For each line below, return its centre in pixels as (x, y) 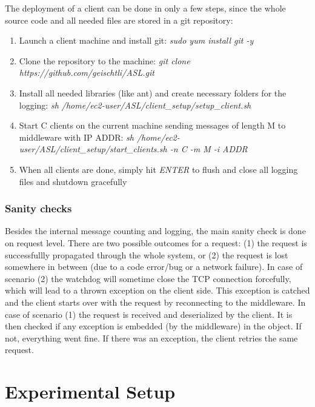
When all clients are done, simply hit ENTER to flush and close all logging (158, 169)
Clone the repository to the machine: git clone (104, 60)
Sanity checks (38, 208)
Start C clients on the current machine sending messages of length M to (152, 125)
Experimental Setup (90, 392)
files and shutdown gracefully (73, 181)
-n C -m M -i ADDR (209, 149)
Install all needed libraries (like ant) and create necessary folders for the (153, 92)
